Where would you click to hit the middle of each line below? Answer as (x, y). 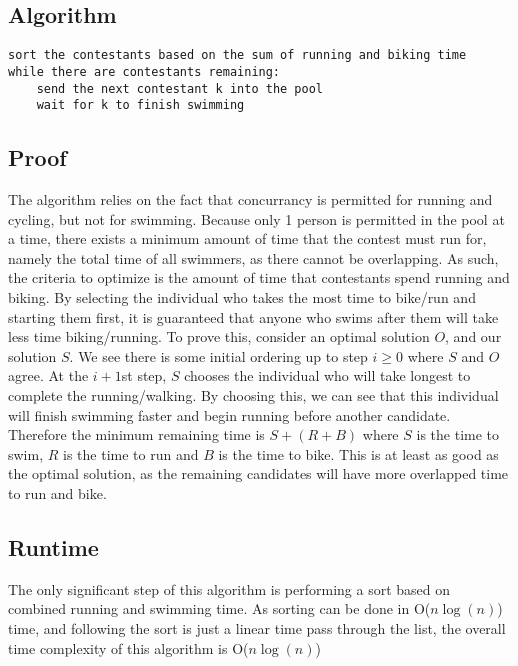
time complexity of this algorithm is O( (128, 647)
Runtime (53, 546)
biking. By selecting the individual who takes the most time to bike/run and (242, 297)
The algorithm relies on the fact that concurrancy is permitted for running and (250, 199)
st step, (144, 375)
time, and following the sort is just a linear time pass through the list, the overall (257, 627)
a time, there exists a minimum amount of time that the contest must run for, (247, 238)
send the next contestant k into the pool (179, 88)
